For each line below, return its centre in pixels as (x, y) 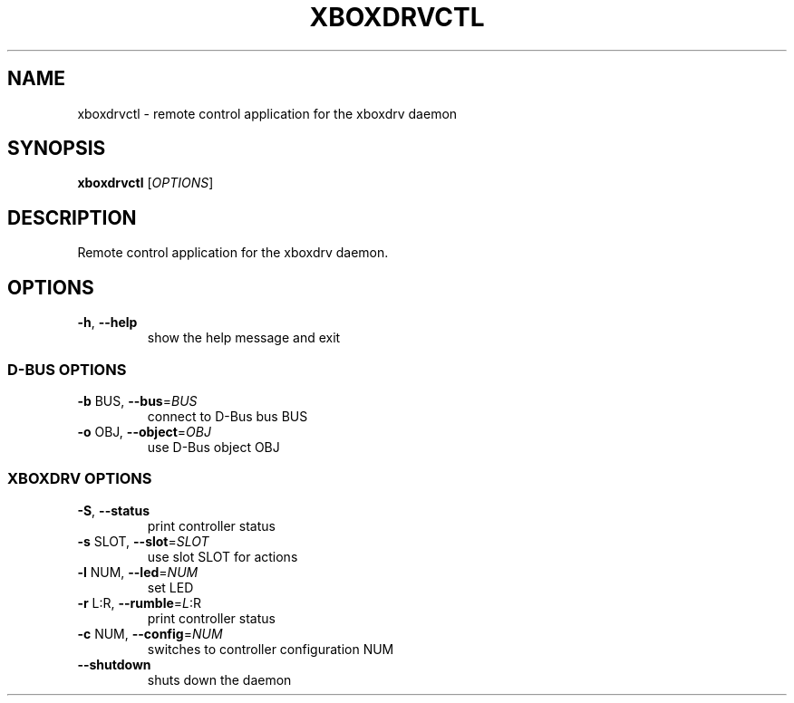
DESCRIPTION (72, 217)
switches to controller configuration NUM (271, 649)
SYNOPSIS (57, 149)
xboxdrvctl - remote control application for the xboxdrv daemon (267, 113)
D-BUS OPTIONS (67, 369)
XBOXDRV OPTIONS (80, 479)
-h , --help (107, 323)
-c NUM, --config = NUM (150, 633)
